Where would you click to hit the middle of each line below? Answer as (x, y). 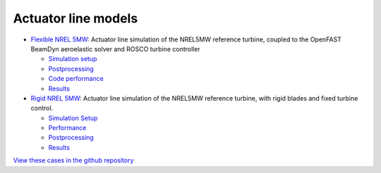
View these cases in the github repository (73, 160)
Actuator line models (75, 18)
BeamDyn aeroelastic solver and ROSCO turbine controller (115, 49)
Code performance (76, 79)
